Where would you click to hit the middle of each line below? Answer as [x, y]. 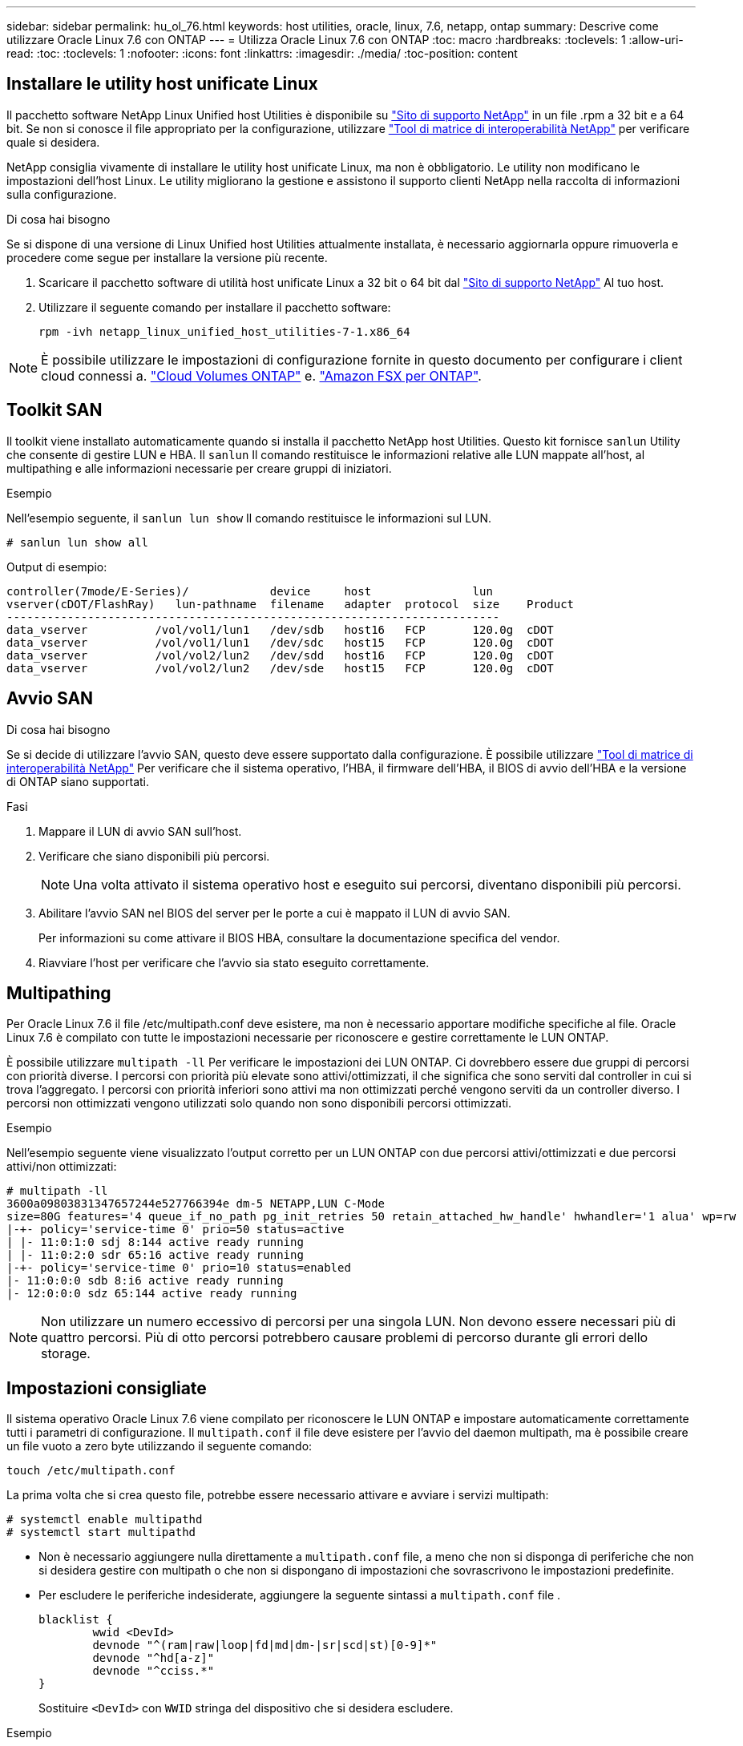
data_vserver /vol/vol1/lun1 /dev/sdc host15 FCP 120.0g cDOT [280, 642]
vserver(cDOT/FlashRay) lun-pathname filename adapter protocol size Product [291, 604]
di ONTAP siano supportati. [78, 781]
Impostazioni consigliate [107, 1388]
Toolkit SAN [55, 410]
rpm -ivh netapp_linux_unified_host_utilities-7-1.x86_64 [224, 331]
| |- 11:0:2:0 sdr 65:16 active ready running [155, 1255]
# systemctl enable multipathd [105, 1520]
